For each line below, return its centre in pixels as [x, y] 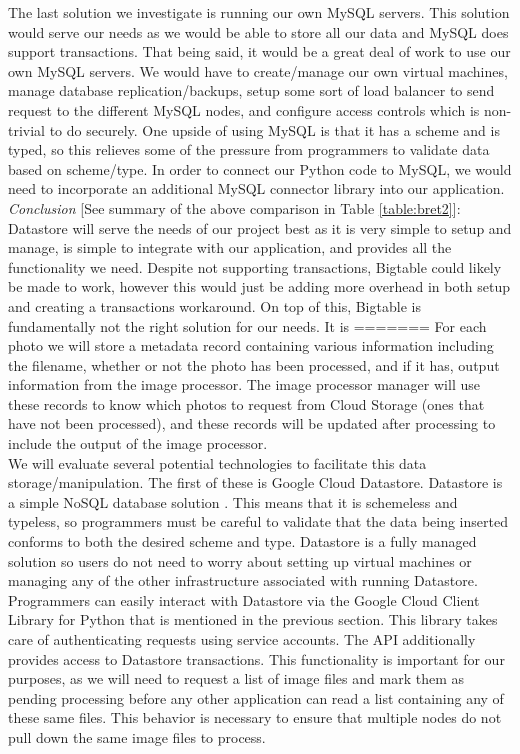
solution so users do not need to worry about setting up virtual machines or [240, 560]
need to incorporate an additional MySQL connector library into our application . [256, 188]
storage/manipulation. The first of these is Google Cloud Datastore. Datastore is [255, 482]
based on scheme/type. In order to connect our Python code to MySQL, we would [260, 168]
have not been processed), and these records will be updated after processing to [252, 423]
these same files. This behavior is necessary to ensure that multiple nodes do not [255, 717]
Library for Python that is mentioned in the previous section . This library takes [253, 619]
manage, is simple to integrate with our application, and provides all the [230, 247]
